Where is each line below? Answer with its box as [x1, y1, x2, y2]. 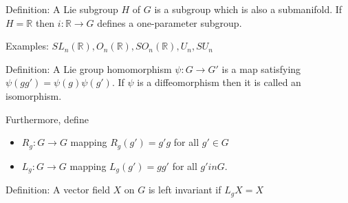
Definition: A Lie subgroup [6, 2, 118, 16]
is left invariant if [148, 182, 221, 197]
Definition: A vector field [6, 182, 110, 197]
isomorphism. [6, 88, 62, 103]
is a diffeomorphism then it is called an [137, 75, 301, 89]
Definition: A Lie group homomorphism [6, 61, 172, 76]
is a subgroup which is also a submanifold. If [154, 2, 342, 16]
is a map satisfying [221, 61, 301, 76]
